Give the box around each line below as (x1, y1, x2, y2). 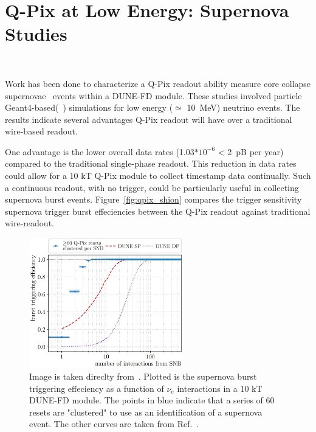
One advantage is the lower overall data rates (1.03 (5, 145, 194, 158)
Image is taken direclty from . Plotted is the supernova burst (29, 369, 257, 382)
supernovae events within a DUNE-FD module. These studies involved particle (5, 89, 302, 102)
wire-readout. (5, 217, 54, 229)
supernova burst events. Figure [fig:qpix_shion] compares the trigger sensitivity (5, 193, 302, 206)
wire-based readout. (5, 125, 78, 138)
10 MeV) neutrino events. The (187, 101, 300, 114)
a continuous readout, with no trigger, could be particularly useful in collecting (5, 181, 299, 193)
